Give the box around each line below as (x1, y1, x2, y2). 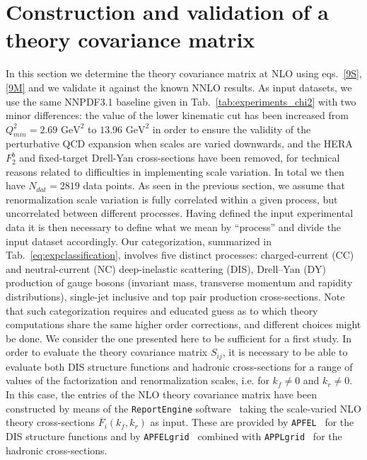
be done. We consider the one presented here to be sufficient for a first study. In (6, 330, 352, 345)
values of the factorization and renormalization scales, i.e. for (6, 373, 269, 388)
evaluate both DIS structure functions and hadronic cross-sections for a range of (6, 359, 353, 374)
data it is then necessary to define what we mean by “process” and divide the (6, 220, 342, 235)
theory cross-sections (6, 415, 95, 430)
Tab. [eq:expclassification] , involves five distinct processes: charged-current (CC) (6, 247, 354, 262)
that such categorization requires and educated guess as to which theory (6, 303, 318, 318)
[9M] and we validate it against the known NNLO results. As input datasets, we (6, 79, 352, 94)
